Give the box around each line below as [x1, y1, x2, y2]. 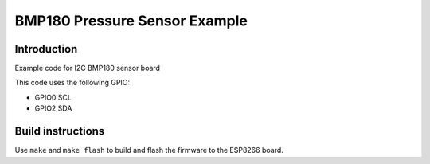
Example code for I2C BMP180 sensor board [14, 64, 161, 73]
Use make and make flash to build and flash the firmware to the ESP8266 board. [14, 146, 283, 155]
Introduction [14, 42, 78, 56]
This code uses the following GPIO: [14, 78, 131, 88]
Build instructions [14, 124, 105, 139]
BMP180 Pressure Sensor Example [14, 12, 248, 29]
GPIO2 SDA [34, 103, 72, 113]
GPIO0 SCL [34, 92, 72, 102]
